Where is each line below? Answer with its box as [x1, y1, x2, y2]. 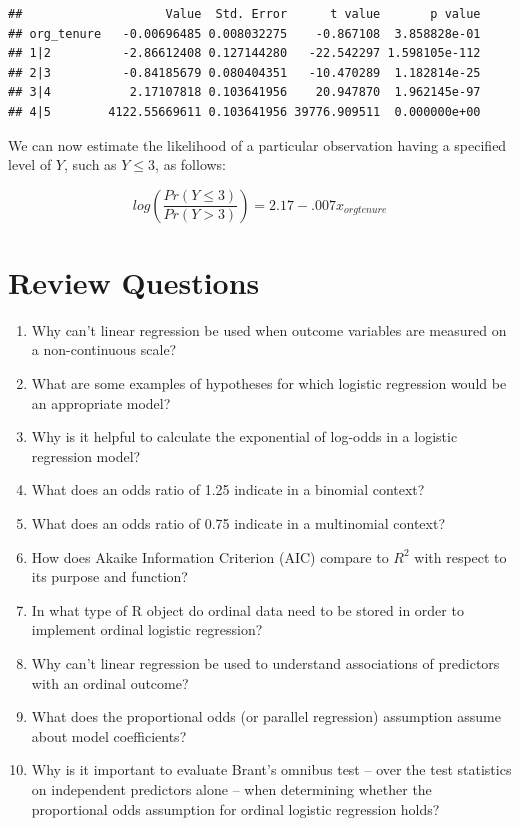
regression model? [31, 445, 141, 466]
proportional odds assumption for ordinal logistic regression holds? [31, 798, 440, 819]
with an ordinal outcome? [31, 672, 189, 693]
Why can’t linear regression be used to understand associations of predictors [31, 653, 500, 673]
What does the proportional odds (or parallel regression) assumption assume [31, 706, 501, 727]
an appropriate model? [31, 392, 171, 413]
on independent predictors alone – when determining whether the [31, 778, 432, 799]
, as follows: [155, 154, 227, 175]
